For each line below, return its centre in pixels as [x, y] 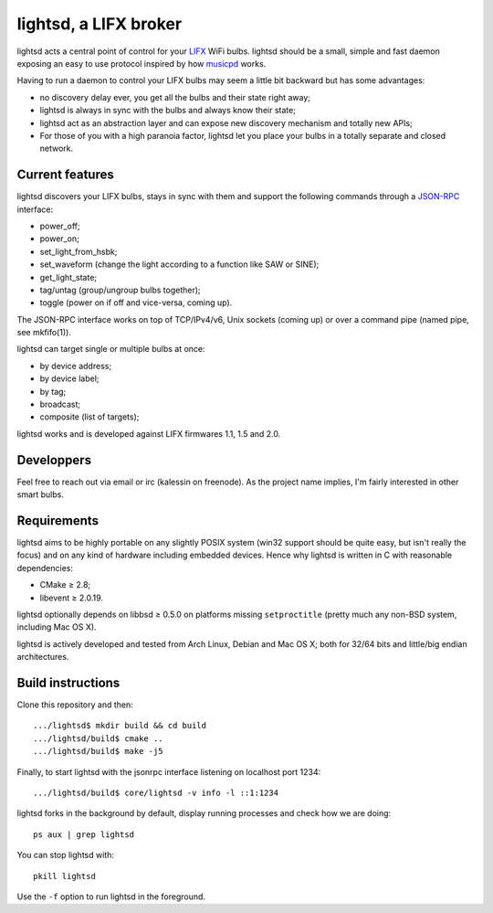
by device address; [76, 366]
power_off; [60, 226]
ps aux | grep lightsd [84, 834]
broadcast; [60, 404]
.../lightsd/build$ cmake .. [98, 738]
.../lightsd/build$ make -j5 [98, 751]
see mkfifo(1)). [44, 333]
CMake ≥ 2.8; [65, 585]
